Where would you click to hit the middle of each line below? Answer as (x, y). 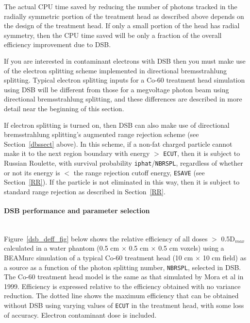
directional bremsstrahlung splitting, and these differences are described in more (123, 99)
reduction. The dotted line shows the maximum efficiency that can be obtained (121, 296)
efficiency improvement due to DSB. (58, 44)
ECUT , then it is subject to (202, 153)
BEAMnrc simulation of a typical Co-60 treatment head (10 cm (99, 258)
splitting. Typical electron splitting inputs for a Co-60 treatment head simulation (125, 80)
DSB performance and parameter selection (77, 211)
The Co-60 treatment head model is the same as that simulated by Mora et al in (124, 277)
